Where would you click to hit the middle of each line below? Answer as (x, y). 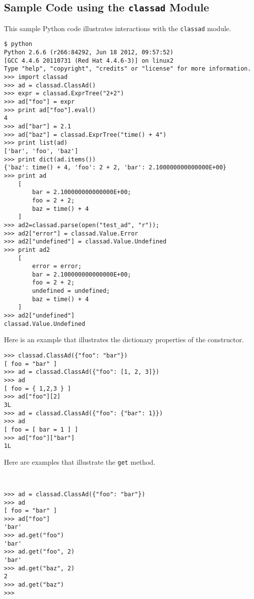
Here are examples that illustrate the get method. (80, 461)
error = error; (57, 266)
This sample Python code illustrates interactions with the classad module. (118, 28)
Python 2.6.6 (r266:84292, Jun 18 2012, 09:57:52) (89, 53)
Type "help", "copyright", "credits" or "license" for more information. (128, 69)
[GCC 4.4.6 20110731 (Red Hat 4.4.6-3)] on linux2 (89, 60)
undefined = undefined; (71, 291)
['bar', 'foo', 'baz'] (41, 151)
